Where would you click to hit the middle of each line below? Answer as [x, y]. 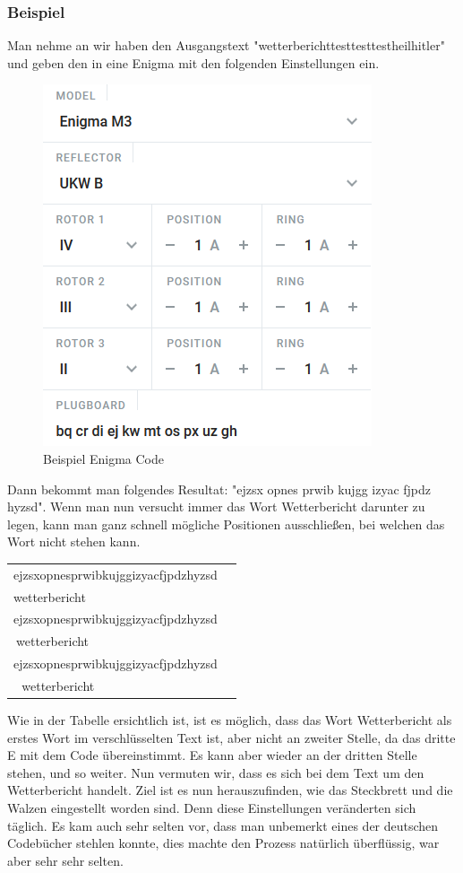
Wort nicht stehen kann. [74, 541]
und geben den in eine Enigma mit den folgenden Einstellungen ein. [193, 62]
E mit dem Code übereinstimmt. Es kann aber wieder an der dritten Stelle [212, 755]
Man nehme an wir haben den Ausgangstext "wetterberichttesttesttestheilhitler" [226, 45]
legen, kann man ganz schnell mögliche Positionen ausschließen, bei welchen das [226, 524]
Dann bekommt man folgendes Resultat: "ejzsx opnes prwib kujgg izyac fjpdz [219, 489]
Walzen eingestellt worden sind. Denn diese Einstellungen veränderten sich [212, 808]
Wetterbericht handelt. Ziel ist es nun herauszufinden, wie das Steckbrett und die [230, 790]
